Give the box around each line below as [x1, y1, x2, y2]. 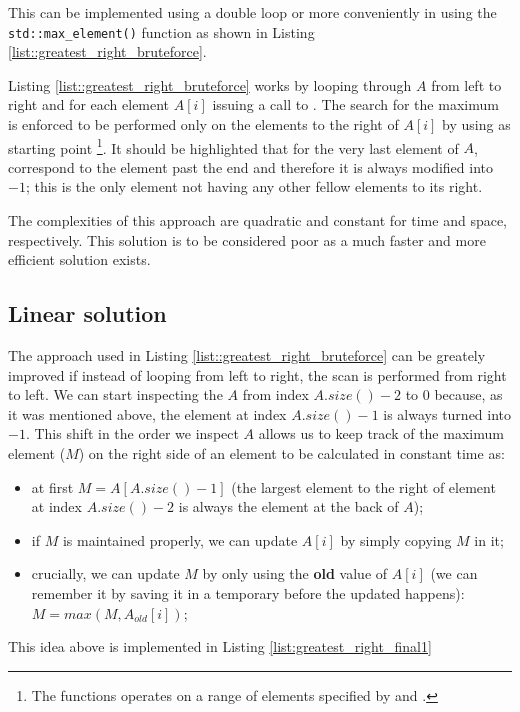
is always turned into [383, 403, 512, 424]
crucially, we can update [31, 563, 180, 584]
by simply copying [340, 529, 452, 550]
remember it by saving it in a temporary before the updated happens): [31, 582, 465, 603]
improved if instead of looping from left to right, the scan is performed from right [8, 364, 507, 385]
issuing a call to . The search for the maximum [212, 94, 499, 115]
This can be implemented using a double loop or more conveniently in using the [8, 2, 497, 22]
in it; [474, 529, 504, 550]
